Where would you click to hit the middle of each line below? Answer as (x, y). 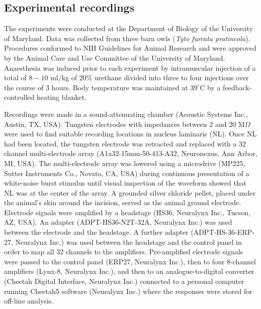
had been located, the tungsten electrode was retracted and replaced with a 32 (125, 143)
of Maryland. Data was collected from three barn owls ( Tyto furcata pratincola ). (127, 38)
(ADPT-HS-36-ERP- (223, 232)
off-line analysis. (29, 301)
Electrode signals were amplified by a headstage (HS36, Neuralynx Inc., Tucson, (127, 212)
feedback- (237, 87)
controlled (19, 97)
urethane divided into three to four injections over (172, 78)
